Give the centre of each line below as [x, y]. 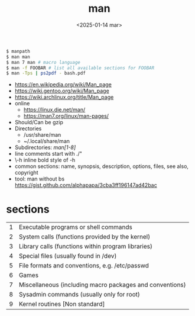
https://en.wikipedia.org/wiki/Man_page [63, 85]
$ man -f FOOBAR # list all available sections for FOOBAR [80, 68]
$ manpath [18, 51]
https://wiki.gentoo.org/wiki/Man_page [62, 91]
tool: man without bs [40, 179]
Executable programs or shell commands [76, 227]
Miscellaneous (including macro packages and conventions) [102, 285]
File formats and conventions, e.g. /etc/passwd [84, 266]
